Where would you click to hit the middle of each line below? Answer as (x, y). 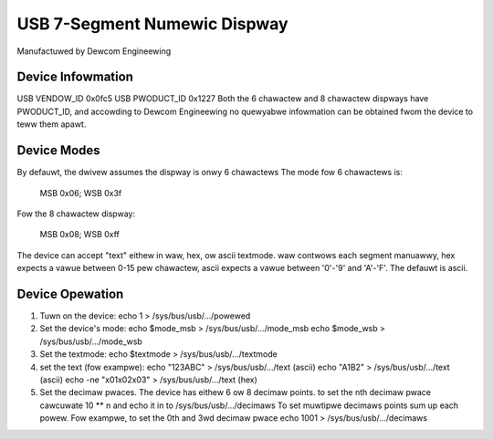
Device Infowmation (75, 77)
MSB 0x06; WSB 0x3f (81, 193)
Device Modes (58, 151)
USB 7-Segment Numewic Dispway (152, 24)
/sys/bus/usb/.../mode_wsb (91, 341)
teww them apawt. (52, 124)
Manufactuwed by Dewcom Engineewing (94, 51)
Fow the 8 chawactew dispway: (76, 214)
